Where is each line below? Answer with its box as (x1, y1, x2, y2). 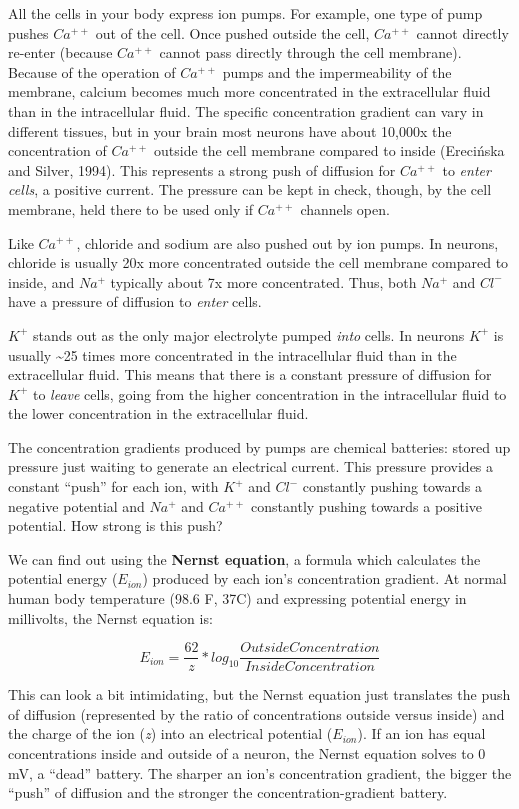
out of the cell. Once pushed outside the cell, (95, 22, 370, 43)
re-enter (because (8, 42, 113, 63)
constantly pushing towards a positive (251, 495, 483, 516)
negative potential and (8, 495, 145, 516)
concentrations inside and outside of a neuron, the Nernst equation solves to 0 (8, 743, 486, 764)
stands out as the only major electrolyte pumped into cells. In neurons (32, 324, 465, 345)
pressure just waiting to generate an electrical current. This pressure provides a (8, 456, 494, 477)
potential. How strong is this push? (8, 515, 223, 536)
